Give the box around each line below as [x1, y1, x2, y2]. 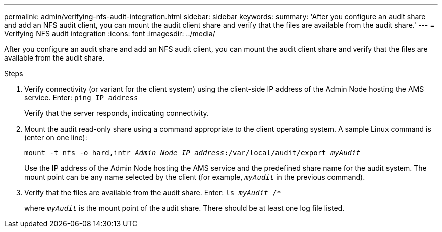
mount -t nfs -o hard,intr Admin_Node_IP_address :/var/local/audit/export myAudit [24, 149, 360, 157]
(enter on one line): [24, 133, 87, 142]
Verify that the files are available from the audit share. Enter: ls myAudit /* [24, 188, 281, 197]
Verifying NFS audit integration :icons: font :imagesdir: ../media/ [4, 29, 215, 38]
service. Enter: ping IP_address [24, 93, 138, 102]
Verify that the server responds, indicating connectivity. [24, 109, 209, 118]
